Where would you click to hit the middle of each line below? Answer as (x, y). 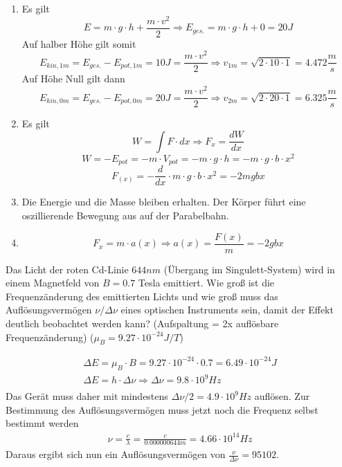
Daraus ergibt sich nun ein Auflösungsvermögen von (116, 454)
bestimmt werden (42, 423)
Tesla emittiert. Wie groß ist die (206, 283)
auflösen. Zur (282, 396)
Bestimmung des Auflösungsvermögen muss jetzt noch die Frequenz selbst (162, 409)
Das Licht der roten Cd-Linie (67, 269)
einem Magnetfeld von (53, 283)
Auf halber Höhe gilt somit (79, 43)
